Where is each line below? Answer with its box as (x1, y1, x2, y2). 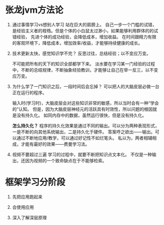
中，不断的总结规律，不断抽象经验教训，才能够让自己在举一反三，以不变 (12, 67, 158, 73)
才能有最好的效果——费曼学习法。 (21, 141, 90, 147)
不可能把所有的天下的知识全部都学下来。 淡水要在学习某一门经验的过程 (12, 61, 155, 67)
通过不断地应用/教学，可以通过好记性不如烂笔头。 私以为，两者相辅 (16, 135, 153, 141)
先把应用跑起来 (12, 194, 43, 200)
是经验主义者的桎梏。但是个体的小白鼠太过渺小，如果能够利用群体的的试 (12, 27, 158, 33)
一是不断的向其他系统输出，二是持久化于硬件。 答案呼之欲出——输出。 (12, 128, 155, 135)
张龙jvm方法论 (5, 4, 64, 16)
